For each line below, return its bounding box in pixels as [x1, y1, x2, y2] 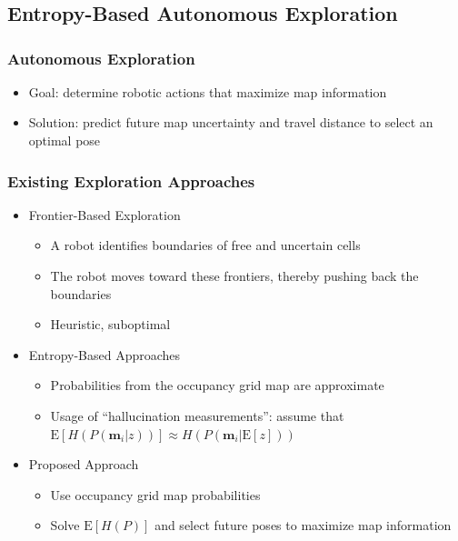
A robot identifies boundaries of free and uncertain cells [50, 235, 361, 255]
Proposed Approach [28, 455, 139, 474]
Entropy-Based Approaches [28, 345, 181, 364]
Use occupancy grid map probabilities [50, 485, 261, 504]
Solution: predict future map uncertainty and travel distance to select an [28, 113, 433, 132]
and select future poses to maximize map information [154, 516, 452, 535]
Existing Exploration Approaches [7, 169, 255, 192]
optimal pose [28, 130, 101, 149]
